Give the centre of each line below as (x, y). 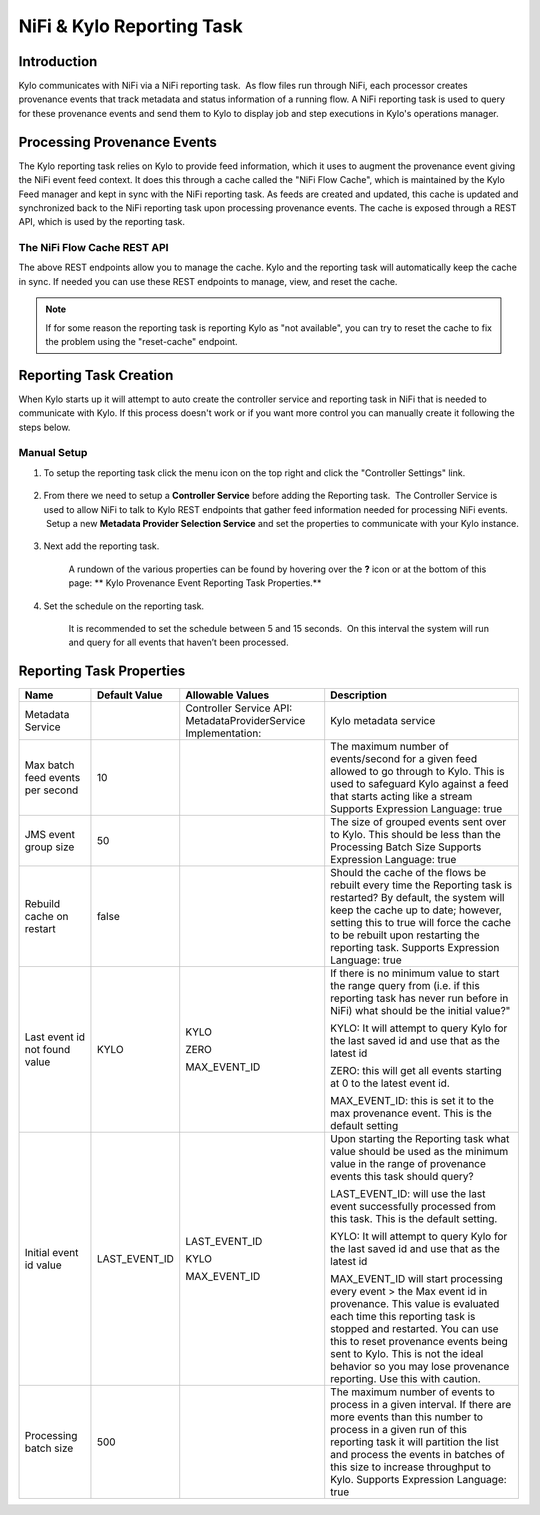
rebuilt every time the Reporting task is (421, 885)
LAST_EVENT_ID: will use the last (408, 1194)
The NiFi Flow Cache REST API (93, 248)
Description (358, 695)
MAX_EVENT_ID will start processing (417, 1279)
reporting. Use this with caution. (406, 1379)
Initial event (51, 1253)
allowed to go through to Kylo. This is (417, 772)
